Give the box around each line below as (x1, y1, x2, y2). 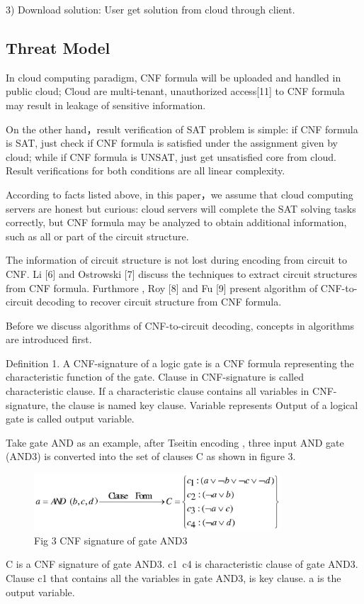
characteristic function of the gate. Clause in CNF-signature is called (6, 369, 304, 384)
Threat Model (6, 36, 110, 58)
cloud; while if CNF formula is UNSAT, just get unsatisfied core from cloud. (6, 149, 336, 164)
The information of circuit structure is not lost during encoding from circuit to (6, 252, 347, 267)
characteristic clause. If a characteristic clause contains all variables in (6, 384, 309, 398)
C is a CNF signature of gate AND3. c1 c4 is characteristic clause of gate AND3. (6, 557, 358, 571)
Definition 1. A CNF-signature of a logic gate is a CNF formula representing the (6, 355, 354, 370)
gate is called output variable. (6, 411, 135, 426)
